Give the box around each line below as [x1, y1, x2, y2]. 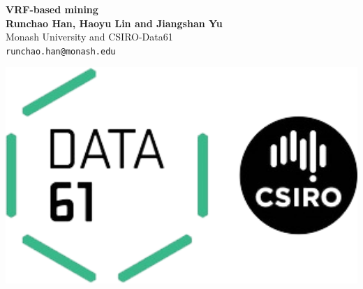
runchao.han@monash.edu [6, 46, 116, 57]
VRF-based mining [6, 2, 98, 16]
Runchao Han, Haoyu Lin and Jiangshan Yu [6, 15, 223, 30]
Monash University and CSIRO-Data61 [6, 29, 173, 44]
